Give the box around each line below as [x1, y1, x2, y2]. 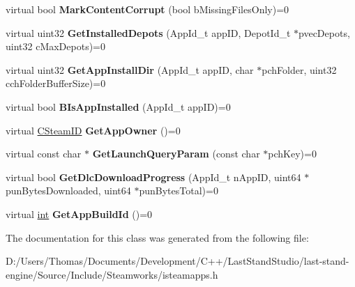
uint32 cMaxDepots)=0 [6, 39, 106, 54]
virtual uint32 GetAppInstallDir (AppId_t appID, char [6, 62, 254, 77]
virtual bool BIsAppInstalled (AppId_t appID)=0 [6, 99, 231, 114]
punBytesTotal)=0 [139, 183, 218, 198]
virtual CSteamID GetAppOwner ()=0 [6, 123, 181, 137]
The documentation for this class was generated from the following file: [6, 230, 309, 245]
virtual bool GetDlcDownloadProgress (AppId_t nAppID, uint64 [6, 169, 301, 184]
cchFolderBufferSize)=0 [6, 76, 106, 91]
